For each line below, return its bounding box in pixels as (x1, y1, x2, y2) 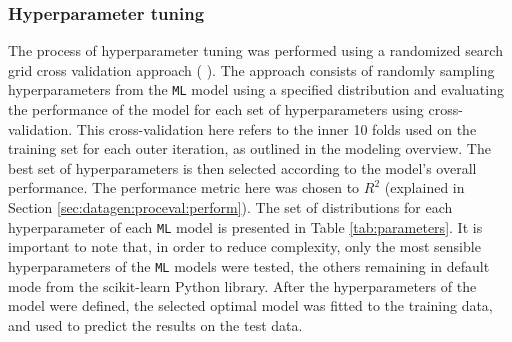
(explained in (384, 177, 465, 198)
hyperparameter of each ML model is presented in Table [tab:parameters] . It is (8, 216, 483, 237)
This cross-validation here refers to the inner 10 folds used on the (76, 118, 477, 139)
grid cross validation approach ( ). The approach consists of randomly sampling (8, 59, 495, 80)
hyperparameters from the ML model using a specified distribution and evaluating (8, 79, 504, 100)
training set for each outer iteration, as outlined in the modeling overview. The (8, 138, 491, 159)
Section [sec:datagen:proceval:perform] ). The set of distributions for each (8, 197, 453, 218)
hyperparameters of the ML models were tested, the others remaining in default (8, 255, 490, 276)
